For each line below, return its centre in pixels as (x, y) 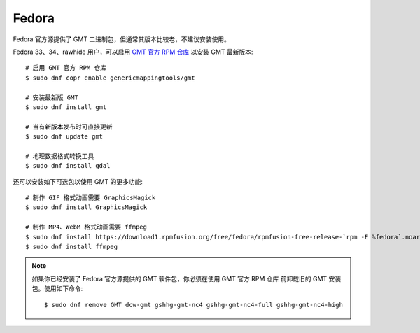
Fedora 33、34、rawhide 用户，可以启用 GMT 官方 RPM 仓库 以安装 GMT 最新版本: (133, 52)
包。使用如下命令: (57, 289)
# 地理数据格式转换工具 (60, 156)
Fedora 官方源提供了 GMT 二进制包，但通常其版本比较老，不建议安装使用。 (121, 39)
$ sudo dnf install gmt (66, 107)
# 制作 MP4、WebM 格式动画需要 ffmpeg (86, 227)
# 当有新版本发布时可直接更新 (69, 127)
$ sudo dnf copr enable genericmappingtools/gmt (110, 78)
